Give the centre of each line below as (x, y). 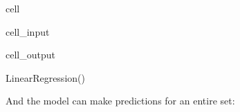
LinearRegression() (45, 77)
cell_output (30, 55)
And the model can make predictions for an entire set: (120, 101)
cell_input (28, 31)
